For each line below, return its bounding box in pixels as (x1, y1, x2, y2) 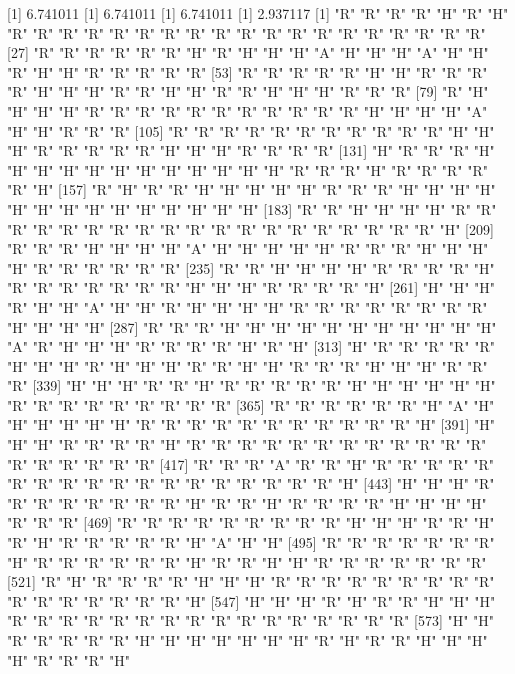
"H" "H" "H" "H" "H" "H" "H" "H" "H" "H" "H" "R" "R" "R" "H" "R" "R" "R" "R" (7, 159, 489, 180)
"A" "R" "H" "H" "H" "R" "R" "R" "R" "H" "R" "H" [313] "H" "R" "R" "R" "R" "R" (7, 336, 496, 357)
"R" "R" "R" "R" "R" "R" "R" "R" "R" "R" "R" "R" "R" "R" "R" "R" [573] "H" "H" (7, 610, 495, 631)
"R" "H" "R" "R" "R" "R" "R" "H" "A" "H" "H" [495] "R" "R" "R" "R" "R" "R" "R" (7, 532, 495, 553)
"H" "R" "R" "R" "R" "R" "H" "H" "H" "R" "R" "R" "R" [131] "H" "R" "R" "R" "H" (7, 140, 495, 161)
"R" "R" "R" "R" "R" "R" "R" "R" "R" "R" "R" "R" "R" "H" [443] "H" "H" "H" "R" (7, 473, 495, 494)
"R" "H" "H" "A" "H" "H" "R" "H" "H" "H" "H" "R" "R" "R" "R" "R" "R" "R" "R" (7, 296, 488, 317)
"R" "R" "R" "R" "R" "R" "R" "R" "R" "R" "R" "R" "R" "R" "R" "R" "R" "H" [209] (7, 218, 494, 239)
